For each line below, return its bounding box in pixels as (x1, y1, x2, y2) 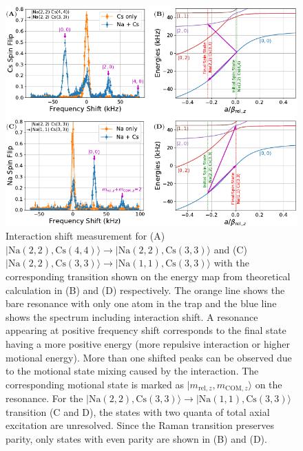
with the (213, 255, 249, 270)
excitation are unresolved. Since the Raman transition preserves (6, 418, 274, 432)
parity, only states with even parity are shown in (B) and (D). (6, 432, 267, 446)
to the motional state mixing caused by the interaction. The (6, 364, 259, 378)
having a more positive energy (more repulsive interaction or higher (6, 337, 291, 351)
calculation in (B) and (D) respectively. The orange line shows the (6, 282, 285, 297)
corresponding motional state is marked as (6, 377, 185, 391)
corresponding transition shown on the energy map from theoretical (6, 269, 291, 284)
